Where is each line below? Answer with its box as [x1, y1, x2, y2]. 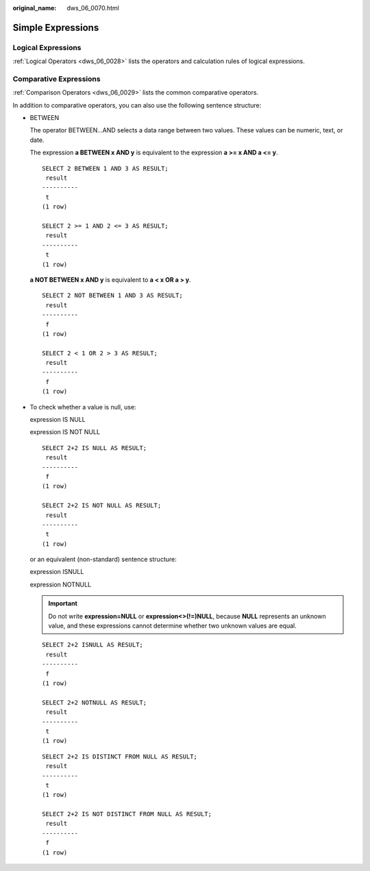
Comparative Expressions [12, 74, 101, 84]
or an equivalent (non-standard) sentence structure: [29, 556, 177, 564]
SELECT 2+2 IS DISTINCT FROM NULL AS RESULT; [42, 752, 198, 761]
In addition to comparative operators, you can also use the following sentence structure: [12, 101, 262, 109]
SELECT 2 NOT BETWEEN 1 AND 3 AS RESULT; [42, 291, 183, 300]
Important [48, 599, 78, 608]
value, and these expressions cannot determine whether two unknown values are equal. [48, 621, 297, 630]
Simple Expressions [12, 21, 99, 34]
